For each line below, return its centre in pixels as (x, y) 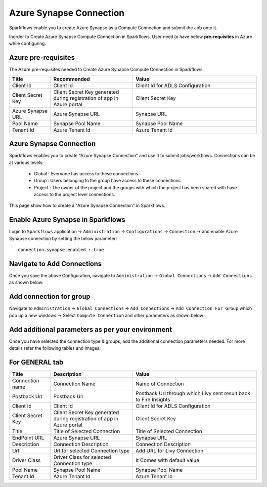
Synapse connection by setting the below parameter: (63, 238)
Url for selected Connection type (92, 450)
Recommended (72, 79)
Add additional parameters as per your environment (91, 329)
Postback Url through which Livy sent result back (193, 393)
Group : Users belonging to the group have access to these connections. (108, 181)
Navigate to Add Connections (56, 264)
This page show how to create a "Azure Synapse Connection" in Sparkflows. (87, 205)
